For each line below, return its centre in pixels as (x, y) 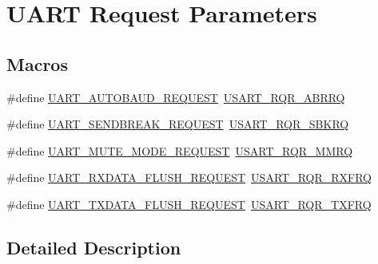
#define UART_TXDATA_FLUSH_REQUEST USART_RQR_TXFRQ (189, 204)
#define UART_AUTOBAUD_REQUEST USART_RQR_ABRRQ (176, 97)
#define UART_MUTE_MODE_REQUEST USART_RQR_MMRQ (180, 150)
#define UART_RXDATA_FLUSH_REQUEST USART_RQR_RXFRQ (189, 177)
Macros (37, 63)
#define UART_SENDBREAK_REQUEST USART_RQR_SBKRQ (178, 124)
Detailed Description (94, 247)
